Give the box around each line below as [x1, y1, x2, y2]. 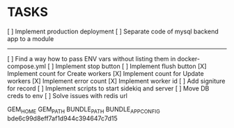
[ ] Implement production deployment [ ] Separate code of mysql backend [7, 27, 219, 35]
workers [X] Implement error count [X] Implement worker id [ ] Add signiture [7, 77, 226, 85]
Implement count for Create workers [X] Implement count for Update [7, 69, 204, 77]
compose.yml [7, 62, 47, 70]
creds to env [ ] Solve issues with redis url [7, 91, 127, 99]
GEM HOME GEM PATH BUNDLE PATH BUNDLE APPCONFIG [7, 105, 160, 115]
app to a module [7, 34, 54, 42]
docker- [177, 54, 201, 63]
